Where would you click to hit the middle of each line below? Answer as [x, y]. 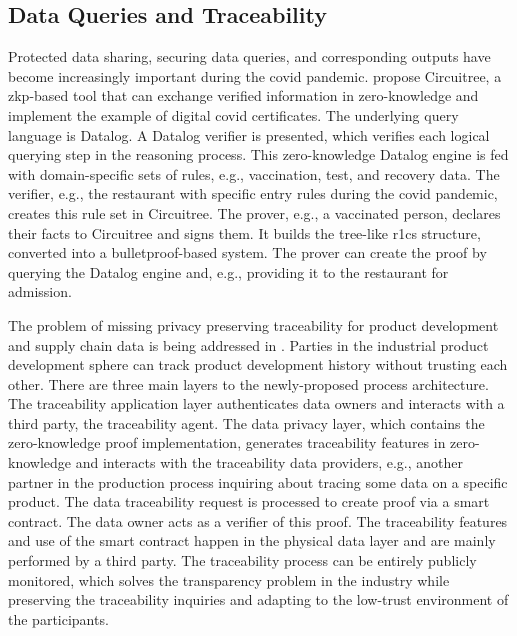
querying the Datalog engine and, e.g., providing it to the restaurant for [228, 271]
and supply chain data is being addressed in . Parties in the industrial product [248, 344]
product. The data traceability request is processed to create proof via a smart [249, 501]
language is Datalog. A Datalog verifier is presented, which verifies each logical [249, 134]
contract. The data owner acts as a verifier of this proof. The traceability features [258, 520]
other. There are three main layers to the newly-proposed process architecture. [248, 383]
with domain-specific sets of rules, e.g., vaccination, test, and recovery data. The [254, 173]
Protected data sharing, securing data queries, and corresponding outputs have [249, 56]
